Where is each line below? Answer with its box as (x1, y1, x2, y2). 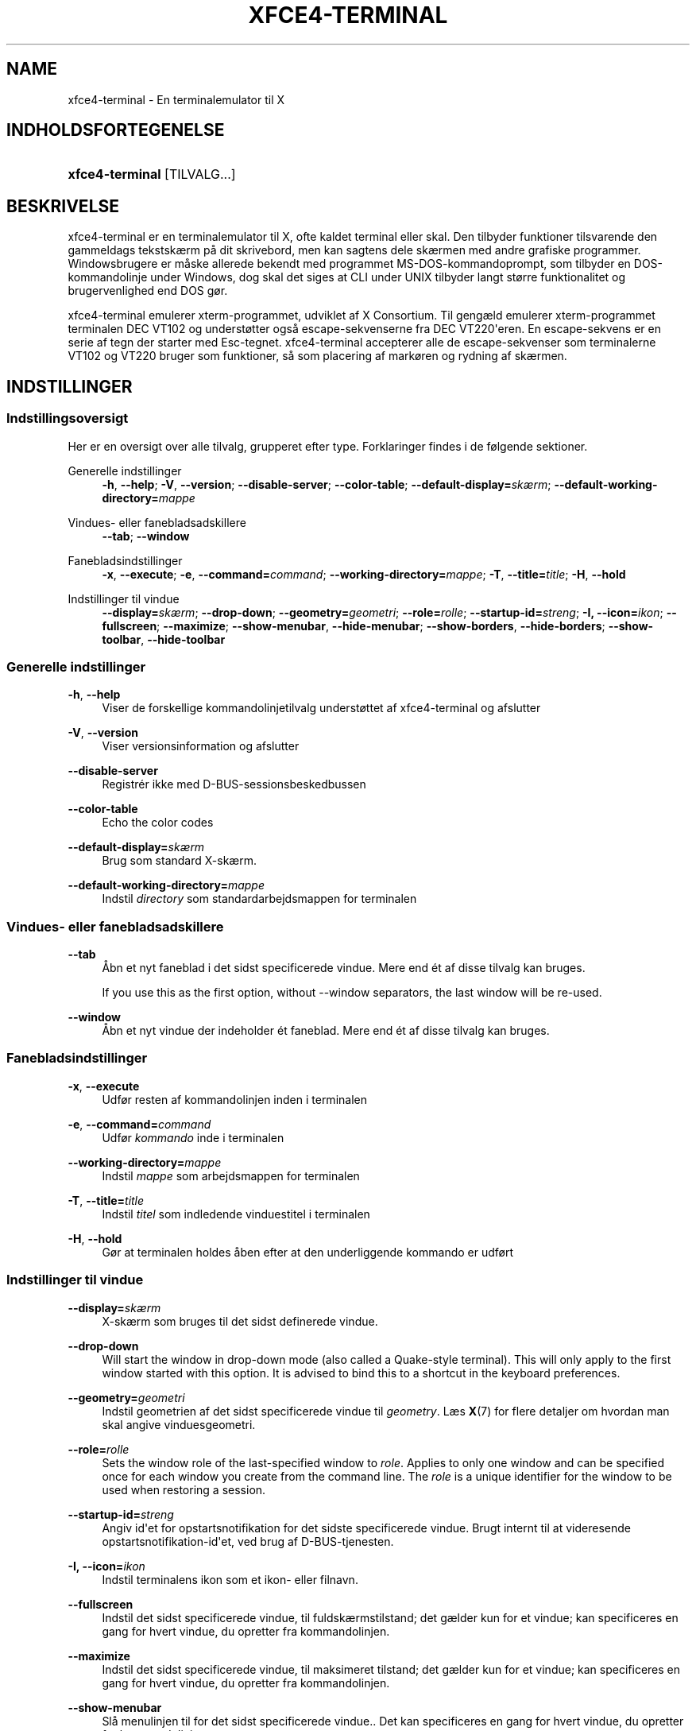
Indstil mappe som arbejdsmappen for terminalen (102, 1168, 360, 1183)
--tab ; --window (102, 529, 190, 543)
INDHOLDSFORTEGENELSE (6, 120, 225, 141)
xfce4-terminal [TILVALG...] (68, 166, 236, 183)
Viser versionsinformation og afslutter (102, 739, 300, 753)
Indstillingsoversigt (6, 410, 129, 427)
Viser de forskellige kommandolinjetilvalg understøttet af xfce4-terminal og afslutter (102, 701, 541, 715)
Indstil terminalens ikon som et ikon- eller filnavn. (102, 1572, 358, 1586)
